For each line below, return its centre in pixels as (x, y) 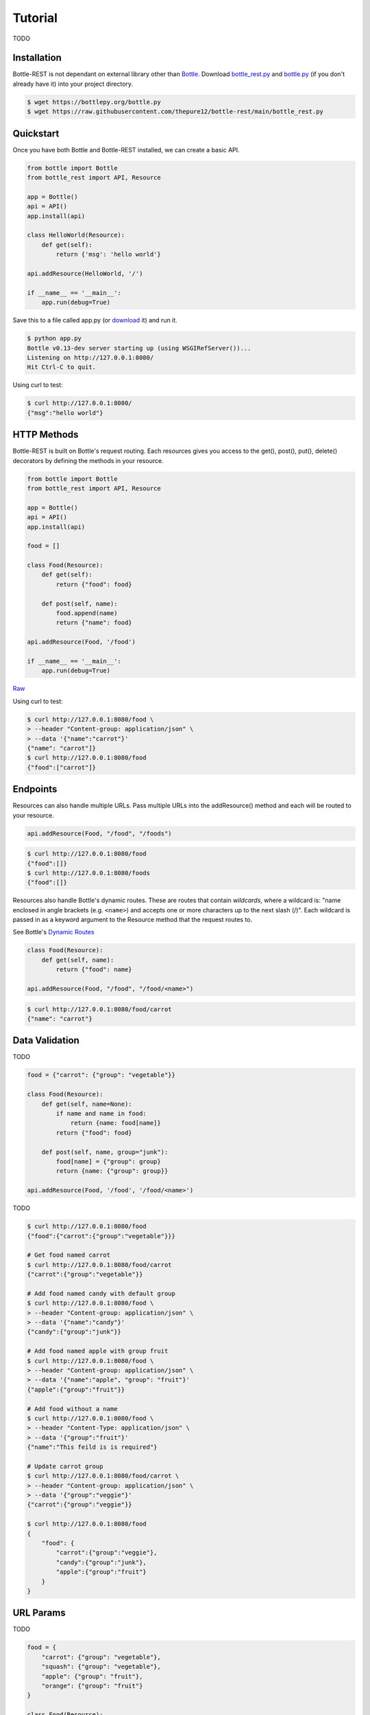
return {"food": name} (94, 970)
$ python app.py (54, 339)
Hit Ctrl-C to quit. (61, 367)
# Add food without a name (72, 1409)
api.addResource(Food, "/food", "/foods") (99, 833)
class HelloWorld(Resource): (76, 235)
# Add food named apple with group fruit (98, 1351)
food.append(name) (87, 613)
